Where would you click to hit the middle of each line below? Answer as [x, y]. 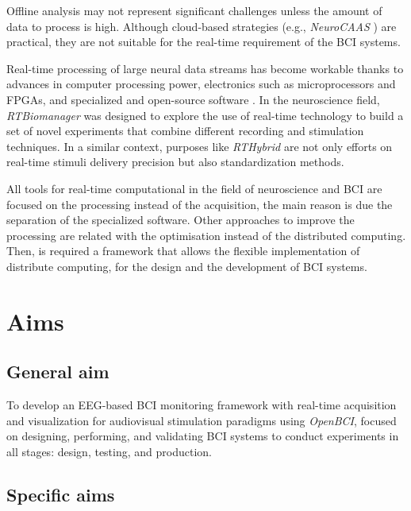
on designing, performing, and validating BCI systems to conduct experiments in [203, 436]
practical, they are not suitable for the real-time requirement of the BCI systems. [204, 42]
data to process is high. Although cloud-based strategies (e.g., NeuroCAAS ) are [202, 26]
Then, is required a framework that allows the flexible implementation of [183, 251]
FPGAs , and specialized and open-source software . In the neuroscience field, [193, 99]
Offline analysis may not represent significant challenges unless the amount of [194, 10]
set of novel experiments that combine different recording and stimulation [185, 131]
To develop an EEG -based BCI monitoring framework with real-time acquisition [202, 405]
